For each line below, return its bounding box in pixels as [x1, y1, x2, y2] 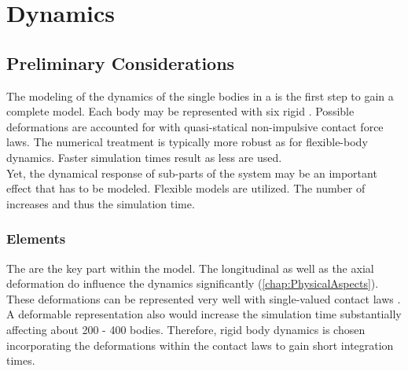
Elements [6, 229, 66, 248]
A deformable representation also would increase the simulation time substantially [6, 306, 402, 322]
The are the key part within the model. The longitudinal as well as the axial [6, 259, 374, 276]
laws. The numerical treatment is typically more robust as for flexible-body [6, 134, 368, 150]
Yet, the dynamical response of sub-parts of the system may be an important [6, 164, 377, 181]
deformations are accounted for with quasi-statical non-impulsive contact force [6, 118, 384, 134]
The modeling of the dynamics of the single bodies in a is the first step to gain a [6, 87, 394, 104]
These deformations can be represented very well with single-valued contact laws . [6, 290, 401, 307]
